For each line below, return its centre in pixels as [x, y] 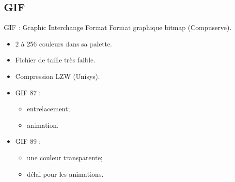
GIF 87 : [28, 92]
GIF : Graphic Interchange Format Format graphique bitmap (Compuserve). [118, 27]
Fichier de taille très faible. [55, 60]
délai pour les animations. [65, 174]
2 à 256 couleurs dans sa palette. [64, 43]
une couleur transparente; [65, 157]
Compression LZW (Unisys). [58, 76]
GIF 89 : [28, 141]
